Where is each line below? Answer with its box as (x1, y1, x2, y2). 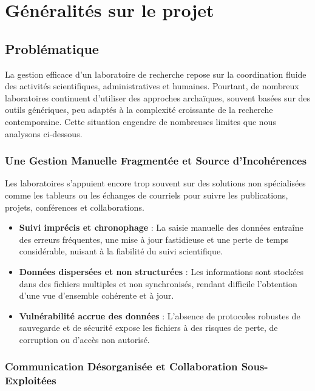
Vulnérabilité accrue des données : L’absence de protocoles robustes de (19, 309, 300, 322)
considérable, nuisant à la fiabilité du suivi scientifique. (19, 245, 223, 257)
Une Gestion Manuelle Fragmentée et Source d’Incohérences (5, 153, 307, 168)
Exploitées (5, 373, 56, 388)
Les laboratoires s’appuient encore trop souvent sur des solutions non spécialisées (5, 177, 306, 189)
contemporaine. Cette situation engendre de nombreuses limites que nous (5, 115, 276, 127)
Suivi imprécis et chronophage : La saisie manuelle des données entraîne (19, 221, 303, 234)
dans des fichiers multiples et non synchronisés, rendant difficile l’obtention (19, 277, 297, 290)
